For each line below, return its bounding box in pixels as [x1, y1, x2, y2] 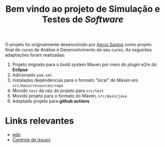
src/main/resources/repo [12, 84, 64, 88]
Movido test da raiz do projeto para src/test [12, 88, 104, 94]
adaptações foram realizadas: [5, 52, 66, 58]
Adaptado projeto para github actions [12, 98, 90, 104]
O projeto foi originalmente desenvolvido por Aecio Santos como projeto [5, 42, 152, 48]
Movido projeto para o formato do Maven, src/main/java [12, 93, 127, 99]
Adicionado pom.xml [12, 72, 53, 78]
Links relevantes [5, 116, 74, 126]
